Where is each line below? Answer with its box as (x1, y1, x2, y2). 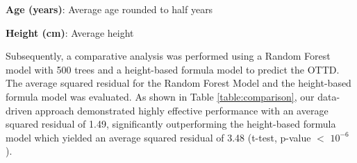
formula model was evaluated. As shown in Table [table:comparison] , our (6, 89, 315, 103)
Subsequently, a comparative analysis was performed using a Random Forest (6, 49, 331, 63)
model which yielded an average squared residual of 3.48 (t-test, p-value (6, 130, 311, 144)
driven (6, 103, 33, 117)
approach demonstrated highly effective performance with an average (35, 103, 329, 117)
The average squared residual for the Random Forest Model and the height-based (6, 76, 351, 90)
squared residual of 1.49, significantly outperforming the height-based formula (6, 117, 336, 131)
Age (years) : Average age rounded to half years (6, 2, 213, 16)
